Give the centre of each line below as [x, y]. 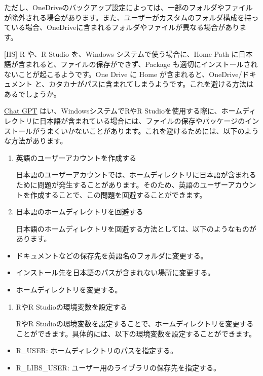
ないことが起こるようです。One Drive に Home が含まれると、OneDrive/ [123, 74]
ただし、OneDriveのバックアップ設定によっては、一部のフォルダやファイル [128, 7]
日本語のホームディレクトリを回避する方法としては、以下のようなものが [136, 228]
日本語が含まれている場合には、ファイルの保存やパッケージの [142, 120]
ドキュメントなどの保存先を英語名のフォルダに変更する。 [112, 255]
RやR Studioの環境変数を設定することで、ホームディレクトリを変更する [135, 324]
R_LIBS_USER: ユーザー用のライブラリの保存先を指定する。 [118, 368]
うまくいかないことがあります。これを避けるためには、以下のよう [149, 130]
